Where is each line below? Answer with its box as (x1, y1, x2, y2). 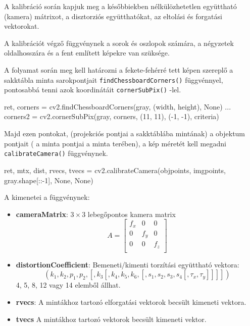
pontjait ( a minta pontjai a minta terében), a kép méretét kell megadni (4, 138, 226, 148)
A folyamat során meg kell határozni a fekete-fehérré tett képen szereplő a (4, 64, 233, 75)
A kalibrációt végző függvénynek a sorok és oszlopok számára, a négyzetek (4, 37, 234, 48)
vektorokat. (4, 21, 39, 31)
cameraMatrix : (16, 208, 68, 219)
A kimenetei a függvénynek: (4, 192, 90, 202)
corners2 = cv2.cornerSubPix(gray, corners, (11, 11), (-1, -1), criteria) (4, 111, 219, 122)
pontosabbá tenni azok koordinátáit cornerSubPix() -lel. (4, 84, 181, 95)
